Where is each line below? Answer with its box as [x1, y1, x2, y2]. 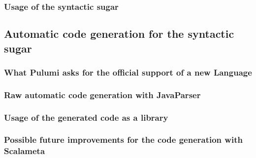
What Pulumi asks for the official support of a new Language [4, 66, 252, 78]
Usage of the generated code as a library [4, 111, 168, 123]
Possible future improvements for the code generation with [4, 133, 243, 146]
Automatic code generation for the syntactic [4, 26, 234, 41]
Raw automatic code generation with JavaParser [4, 88, 201, 101]
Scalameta [4, 145, 45, 157]
